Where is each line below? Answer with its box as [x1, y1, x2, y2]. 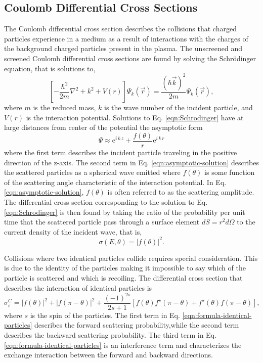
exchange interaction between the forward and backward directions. [4, 349, 213, 360]
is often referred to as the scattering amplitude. [107, 187, 254, 197]
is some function [204, 167, 255, 177]
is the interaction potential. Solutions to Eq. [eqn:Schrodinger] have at [26, 112, 244, 122]
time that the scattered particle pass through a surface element [4, 216, 200, 227]
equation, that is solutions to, [4, 63, 96, 73]
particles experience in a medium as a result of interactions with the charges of [4, 33, 248, 43]
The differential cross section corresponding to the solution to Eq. [4, 196, 208, 207]
